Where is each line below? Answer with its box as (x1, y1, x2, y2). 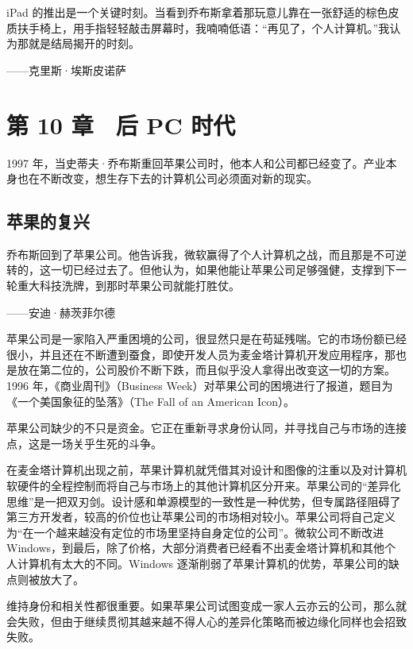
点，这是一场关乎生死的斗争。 (6, 435, 162, 451)
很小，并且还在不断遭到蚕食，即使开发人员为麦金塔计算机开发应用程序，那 (6, 346, 396, 362)
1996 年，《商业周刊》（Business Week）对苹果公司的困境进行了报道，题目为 (6, 377, 393, 394)
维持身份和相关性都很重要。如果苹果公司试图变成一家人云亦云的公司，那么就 (6, 597, 407, 614)
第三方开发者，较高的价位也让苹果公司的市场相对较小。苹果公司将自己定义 (6, 508, 396, 525)
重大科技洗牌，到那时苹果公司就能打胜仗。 (17, 277, 240, 294)
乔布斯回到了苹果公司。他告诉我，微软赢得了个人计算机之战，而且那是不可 (6, 245, 396, 262)
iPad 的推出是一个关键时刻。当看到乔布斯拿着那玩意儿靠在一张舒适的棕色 (6, 4, 388, 20)
